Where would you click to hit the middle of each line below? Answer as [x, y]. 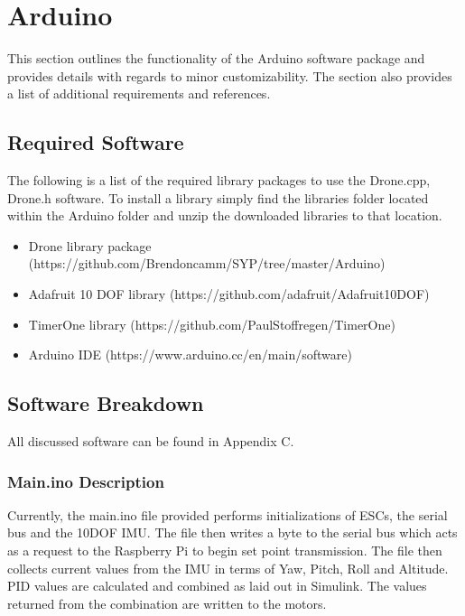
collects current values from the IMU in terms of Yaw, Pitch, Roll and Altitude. [228, 568]
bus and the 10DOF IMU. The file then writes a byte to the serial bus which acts [232, 532]
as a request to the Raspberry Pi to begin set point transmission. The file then [225, 551]
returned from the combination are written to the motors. [167, 603]
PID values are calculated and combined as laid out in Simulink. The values [217, 586]
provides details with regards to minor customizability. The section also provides [230, 75]
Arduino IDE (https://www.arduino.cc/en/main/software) [190, 355]
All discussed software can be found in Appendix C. [151, 441]
